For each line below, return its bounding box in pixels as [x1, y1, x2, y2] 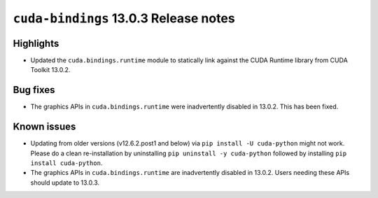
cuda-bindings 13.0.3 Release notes [13, 10, 235, 26]
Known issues [13, 121, 76, 133]
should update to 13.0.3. [30, 178, 100, 187]
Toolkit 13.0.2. [30, 66, 71, 74]
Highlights [13, 37, 59, 49]
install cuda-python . [30, 159, 103, 167]
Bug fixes [13, 84, 55, 96]
